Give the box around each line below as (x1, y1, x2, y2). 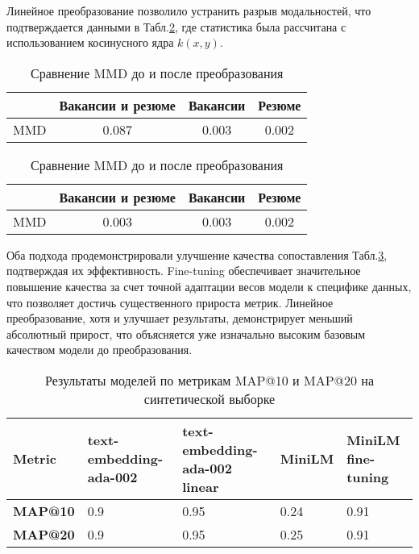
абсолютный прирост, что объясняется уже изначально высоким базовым (6, 325, 366, 342)
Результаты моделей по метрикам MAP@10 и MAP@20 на (45, 370, 374, 389)
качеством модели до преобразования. (6, 341, 193, 358)
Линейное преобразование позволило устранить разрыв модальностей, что (6, 2, 371, 19)
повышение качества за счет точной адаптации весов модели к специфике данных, (6, 277, 412, 294)
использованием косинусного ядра (6, 34, 174, 51)
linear (182, 477, 219, 496)
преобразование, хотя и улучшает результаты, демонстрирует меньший (6, 310, 353, 327)
